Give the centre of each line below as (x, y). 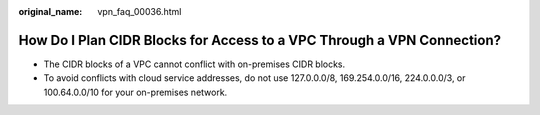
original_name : (50, 11)
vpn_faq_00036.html (139, 11)
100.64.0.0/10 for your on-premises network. (135, 92)
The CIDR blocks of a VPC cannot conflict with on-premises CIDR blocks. (194, 64)
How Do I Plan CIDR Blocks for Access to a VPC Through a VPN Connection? (260, 40)
